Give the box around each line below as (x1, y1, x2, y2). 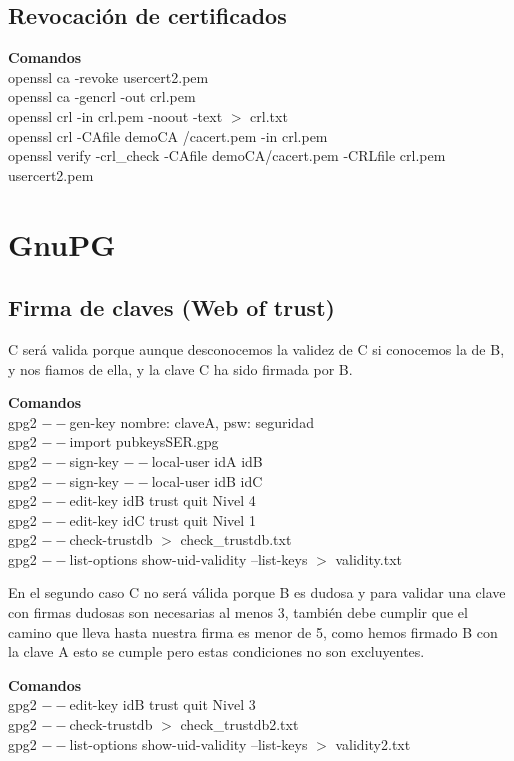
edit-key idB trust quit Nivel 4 (69, 490, 256, 511)
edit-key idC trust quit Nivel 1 (69, 509, 256, 530)
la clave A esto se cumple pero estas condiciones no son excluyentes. (8, 641, 425, 662)
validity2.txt (335, 733, 411, 754)
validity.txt (335, 548, 403, 569)
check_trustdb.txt (180, 529, 292, 550)
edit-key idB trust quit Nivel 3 (69, 694, 256, 715)
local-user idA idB (151, 450, 263, 471)
